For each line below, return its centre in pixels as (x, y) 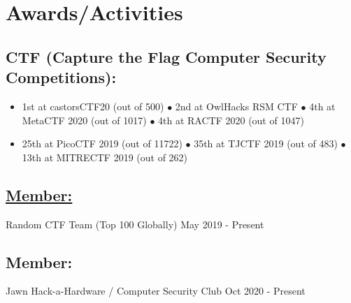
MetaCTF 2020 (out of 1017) (84, 120)
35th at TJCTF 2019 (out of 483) (266, 143)
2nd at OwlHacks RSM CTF (236, 106)
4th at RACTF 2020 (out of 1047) (231, 120)
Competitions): (61, 77)
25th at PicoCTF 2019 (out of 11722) (102, 143)
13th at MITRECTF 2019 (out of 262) (105, 157)
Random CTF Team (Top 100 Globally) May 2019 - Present (135, 224)
